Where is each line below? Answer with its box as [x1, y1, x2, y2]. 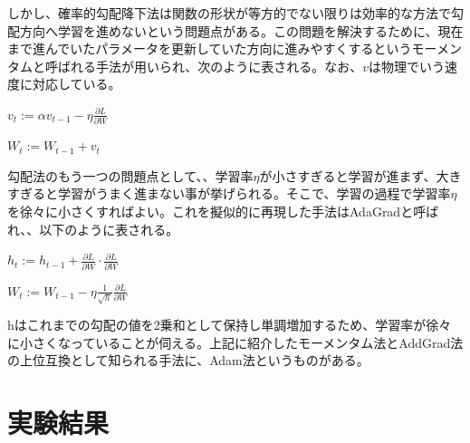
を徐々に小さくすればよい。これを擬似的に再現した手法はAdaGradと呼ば [7, 202, 439, 221]
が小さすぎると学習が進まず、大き [259, 166, 462, 185]
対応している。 [32, 74, 121, 93]
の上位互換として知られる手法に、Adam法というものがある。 [7, 351, 369, 370]
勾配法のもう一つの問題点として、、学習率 [7, 166, 254, 185]
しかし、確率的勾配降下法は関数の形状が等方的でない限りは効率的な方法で [7, 4, 451, 22]
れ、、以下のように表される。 [7, 219, 179, 238]
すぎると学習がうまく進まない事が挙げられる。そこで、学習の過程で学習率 [7, 184, 451, 203]
